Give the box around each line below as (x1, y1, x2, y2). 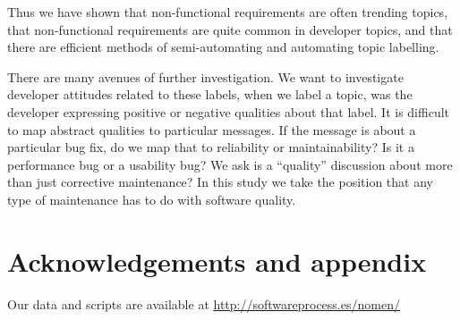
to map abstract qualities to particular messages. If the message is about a (7, 120, 416, 139)
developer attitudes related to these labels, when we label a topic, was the (7, 85, 413, 104)
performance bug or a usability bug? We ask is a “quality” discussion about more (7, 155, 453, 173)
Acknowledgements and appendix (7, 242, 427, 279)
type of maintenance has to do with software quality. (7, 189, 296, 208)
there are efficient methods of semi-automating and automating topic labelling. (7, 38, 439, 56)
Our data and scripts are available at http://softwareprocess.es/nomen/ (7, 294, 400, 313)
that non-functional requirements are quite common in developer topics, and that (7, 20, 453, 38)
